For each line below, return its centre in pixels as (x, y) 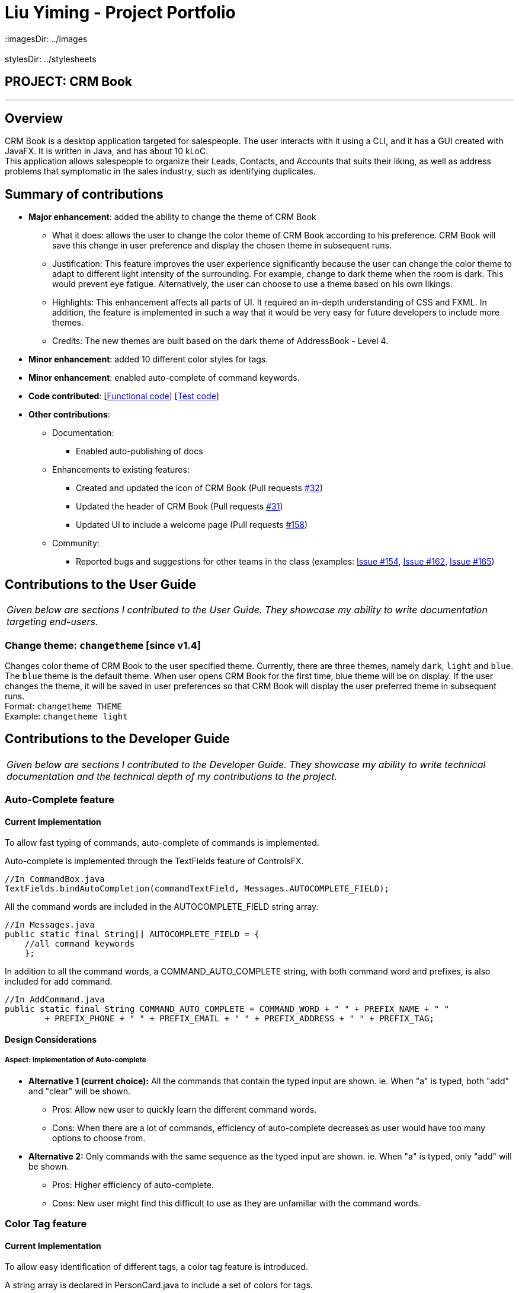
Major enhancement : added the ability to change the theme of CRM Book (172, 217)
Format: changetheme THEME (63, 706)
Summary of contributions (84, 194)
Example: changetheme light (66, 716)
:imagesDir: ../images (46, 39)
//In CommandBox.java (55, 879)
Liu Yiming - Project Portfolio (120, 12)
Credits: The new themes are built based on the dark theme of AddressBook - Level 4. (220, 341)
